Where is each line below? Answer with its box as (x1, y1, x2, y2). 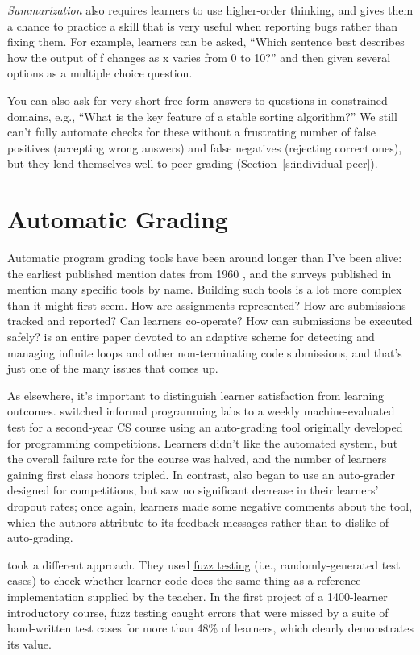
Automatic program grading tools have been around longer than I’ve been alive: (7, 249, 402, 266)
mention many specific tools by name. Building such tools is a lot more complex (7, 281, 402, 298)
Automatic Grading (7, 202, 228, 236)
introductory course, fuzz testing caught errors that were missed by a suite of (7, 603, 389, 620)
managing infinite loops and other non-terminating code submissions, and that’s (7, 344, 402, 361)
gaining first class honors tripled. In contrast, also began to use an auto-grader (7, 465, 396, 482)
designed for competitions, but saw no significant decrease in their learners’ (7, 482, 379, 499)
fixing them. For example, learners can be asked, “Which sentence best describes (7, 33, 405, 50)
